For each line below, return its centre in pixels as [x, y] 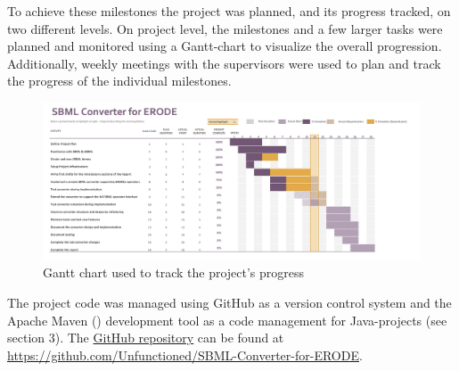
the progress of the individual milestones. [119, 81]
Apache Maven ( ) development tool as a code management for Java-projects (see [227, 320]
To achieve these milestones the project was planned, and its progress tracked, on [229, 11]
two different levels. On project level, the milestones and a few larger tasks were [225, 28]
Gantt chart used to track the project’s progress [174, 272]
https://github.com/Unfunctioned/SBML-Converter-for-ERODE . [185, 355]
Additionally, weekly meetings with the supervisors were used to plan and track [224, 63]
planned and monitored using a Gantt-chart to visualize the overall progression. [225, 46]
